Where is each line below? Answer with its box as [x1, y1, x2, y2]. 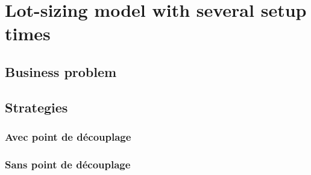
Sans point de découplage [5, 156, 131, 171]
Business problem [5, 62, 117, 81]
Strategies [5, 97, 68, 116]
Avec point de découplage [5, 129, 131, 144]
